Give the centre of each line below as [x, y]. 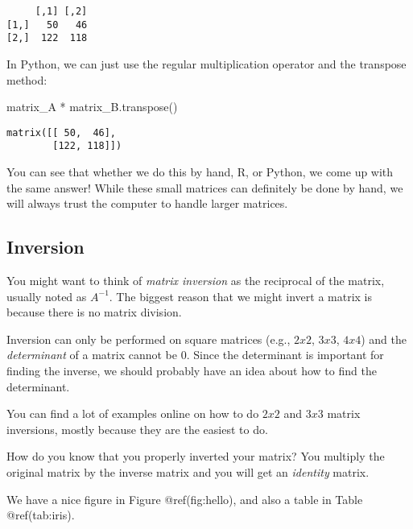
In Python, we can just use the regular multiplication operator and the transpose [206, 63]
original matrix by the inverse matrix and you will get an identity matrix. [188, 471]
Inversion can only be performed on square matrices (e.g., [149, 339]
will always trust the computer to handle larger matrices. [147, 203]
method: [27, 79]
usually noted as [47, 296]
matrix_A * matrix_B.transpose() [92, 107]
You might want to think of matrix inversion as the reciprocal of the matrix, [196, 281]
